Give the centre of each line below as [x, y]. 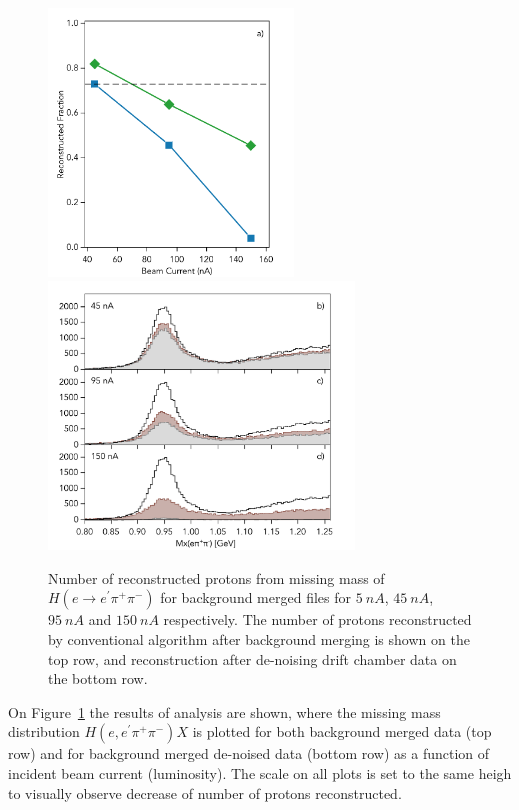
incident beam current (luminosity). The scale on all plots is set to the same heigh [260, 772]
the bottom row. [98, 678]
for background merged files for [255, 597]
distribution [44, 731]
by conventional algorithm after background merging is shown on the [259, 638]
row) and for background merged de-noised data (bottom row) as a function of [249, 753]
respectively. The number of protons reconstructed [317, 619]
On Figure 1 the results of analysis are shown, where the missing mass [224, 711]
